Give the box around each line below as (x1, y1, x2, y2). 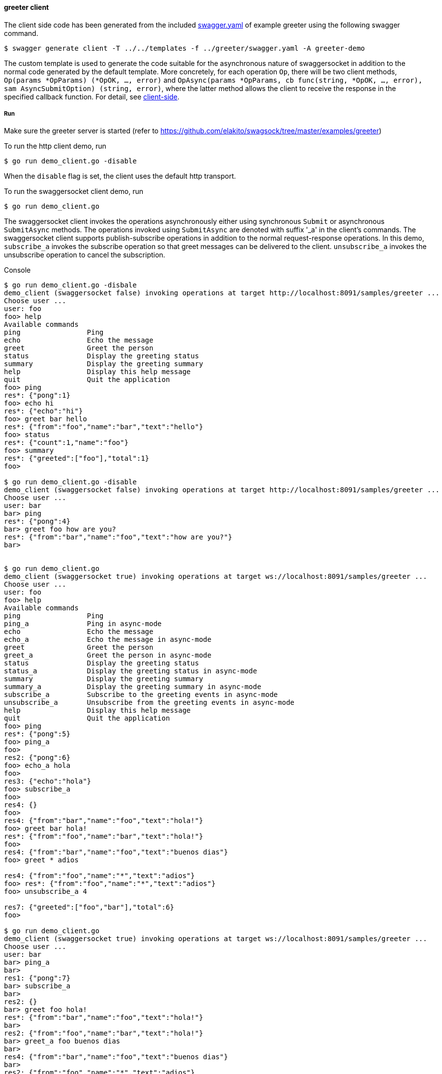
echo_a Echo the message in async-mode (4, 635, 212, 644)
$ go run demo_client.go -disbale (4, 281, 137, 289)
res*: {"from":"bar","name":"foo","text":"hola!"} (4, 1013, 203, 1022)
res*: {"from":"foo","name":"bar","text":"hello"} (4, 423, 203, 431)
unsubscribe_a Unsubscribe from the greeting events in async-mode (4, 698, 295, 707)
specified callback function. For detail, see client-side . (4, 92, 180, 101)
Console (4, 266, 31, 275)
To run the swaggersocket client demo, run (4, 187, 144, 196)
